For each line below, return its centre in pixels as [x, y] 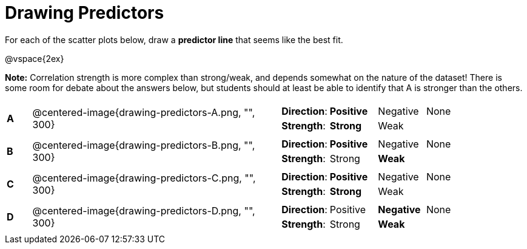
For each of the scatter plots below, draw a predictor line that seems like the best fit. [174, 39]
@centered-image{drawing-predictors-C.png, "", [144, 178]
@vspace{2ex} [35, 58]
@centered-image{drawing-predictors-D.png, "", [144, 210]
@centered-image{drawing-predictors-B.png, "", [144, 145]
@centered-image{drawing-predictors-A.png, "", [144, 112]
